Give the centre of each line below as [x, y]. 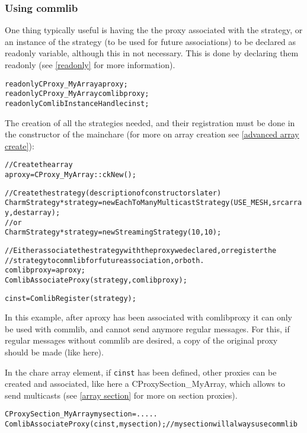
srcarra [287, 203]
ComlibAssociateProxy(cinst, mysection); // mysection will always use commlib [151, 424]
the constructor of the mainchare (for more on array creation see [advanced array [152, 134]
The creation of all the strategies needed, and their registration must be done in [150, 122]
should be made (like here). [54, 352]
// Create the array [39, 165]
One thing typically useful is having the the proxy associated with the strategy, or [154, 30]
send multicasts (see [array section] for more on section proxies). [121, 395]
